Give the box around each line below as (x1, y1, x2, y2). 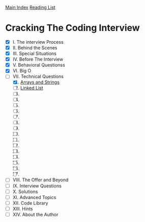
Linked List (20, 85, 43, 91)
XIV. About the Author (12, 211, 59, 217)
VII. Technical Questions (12, 73, 64, 79)
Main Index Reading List (5, 5, 56, 10)
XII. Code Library (12, 200, 48, 206)
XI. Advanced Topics (12, 194, 56, 200)
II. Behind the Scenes (12, 45, 57, 50)
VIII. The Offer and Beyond (12, 177, 69, 183)
